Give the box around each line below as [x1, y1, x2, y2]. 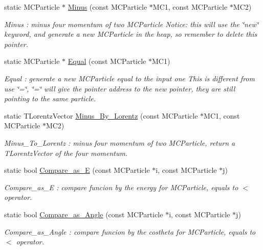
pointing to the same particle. [4, 93, 96, 104]
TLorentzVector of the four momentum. [4, 147, 128, 158]
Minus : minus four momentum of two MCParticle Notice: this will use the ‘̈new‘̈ [4, 18, 258, 29]
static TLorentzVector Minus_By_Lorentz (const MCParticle [4, 110, 198, 121]
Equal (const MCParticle [68, 56, 146, 66]
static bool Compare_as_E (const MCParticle [4, 165, 150, 175]
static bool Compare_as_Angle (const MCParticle [4, 209, 163, 219]
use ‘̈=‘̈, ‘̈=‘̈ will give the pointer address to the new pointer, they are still [4, 83, 235, 94]
